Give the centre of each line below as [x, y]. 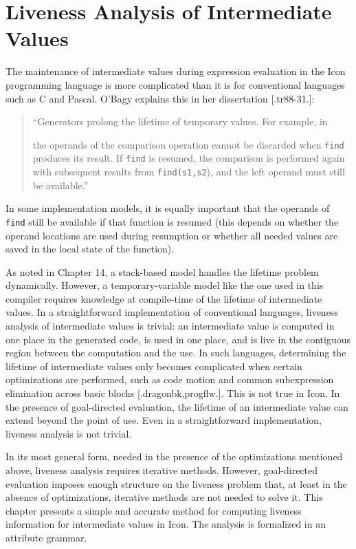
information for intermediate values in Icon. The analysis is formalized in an [166, 524]
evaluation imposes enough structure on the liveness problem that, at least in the [176, 483]
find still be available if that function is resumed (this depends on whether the [172, 221]
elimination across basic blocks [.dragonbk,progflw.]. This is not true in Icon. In [173, 393]
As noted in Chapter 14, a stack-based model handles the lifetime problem [162, 271]
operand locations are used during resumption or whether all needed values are [172, 235]
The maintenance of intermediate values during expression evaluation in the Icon [176, 71]
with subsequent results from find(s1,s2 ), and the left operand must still [189, 171]
